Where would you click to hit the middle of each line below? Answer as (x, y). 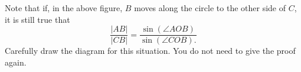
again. (16, 62)
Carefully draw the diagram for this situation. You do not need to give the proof (150, 51)
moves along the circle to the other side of (210, 8)
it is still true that (37, 19)
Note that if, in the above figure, (64, 8)
